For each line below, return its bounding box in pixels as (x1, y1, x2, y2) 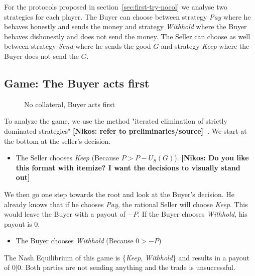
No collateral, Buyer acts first (24, 99, 115, 109)
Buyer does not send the (4, 50, 79, 61)
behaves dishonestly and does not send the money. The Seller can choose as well (4, 31, 250, 41)
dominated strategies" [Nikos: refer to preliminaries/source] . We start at (4, 125, 247, 136)
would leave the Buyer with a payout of (4, 209, 125, 219)
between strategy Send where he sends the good (4, 41, 151, 51)
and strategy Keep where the (161, 41, 249, 51)
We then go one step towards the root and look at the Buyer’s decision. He (4, 189, 235, 199)
